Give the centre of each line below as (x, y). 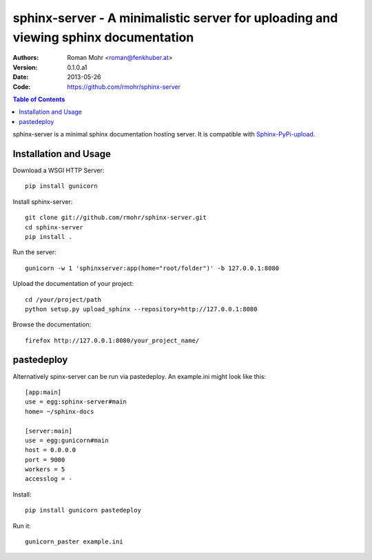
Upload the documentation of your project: (73, 284)
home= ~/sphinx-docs (60, 411)
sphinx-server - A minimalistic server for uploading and (175, 18)
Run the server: (34, 252)
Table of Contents (39, 99)
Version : (25, 67)
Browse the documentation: (52, 324)
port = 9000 (45, 459)
